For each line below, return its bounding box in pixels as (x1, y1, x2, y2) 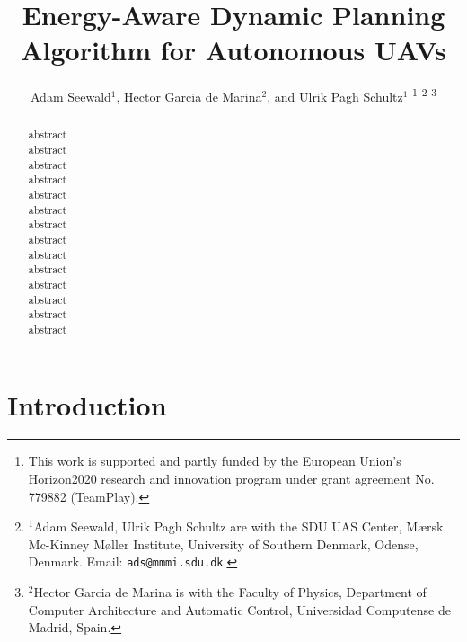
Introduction (7, 386, 167, 423)
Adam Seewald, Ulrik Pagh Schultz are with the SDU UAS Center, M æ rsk (33, 517, 444, 536)
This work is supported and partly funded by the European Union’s (28, 451, 401, 470)
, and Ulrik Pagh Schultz (267, 86, 403, 105)
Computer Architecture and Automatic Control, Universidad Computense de (28, 600, 451, 619)
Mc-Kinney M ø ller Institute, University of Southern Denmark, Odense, (28, 534, 419, 553)
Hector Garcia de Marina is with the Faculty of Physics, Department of (33, 583, 427, 602)
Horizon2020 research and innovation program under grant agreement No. (28, 469, 435, 488)
